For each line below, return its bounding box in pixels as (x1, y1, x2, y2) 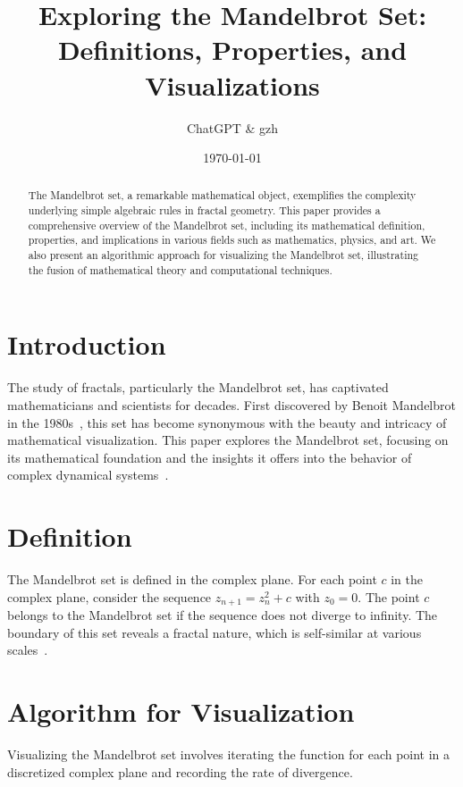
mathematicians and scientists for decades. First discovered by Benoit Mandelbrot (7, 395, 456, 414)
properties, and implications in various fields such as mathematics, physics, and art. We (28, 232, 436, 247)
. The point (358, 587, 420, 606)
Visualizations (145, 66, 320, 103)
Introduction (7, 326, 166, 363)
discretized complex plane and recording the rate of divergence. (7, 762, 353, 781)
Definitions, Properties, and (57, 31, 408, 68)
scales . (7, 640, 48, 659)
